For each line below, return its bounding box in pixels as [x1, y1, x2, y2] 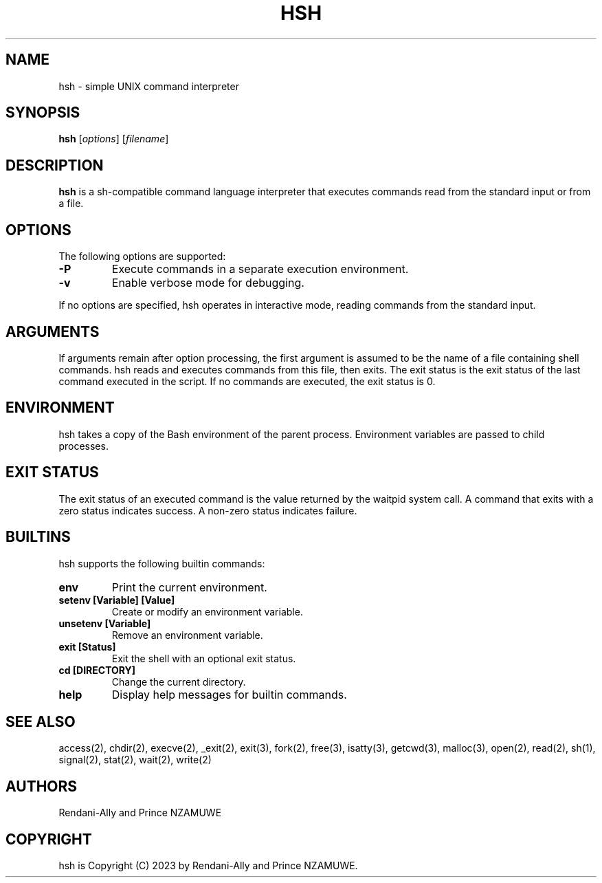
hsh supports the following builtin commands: [58, 557, 265, 569]
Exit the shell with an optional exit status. [111, 652, 296, 664]
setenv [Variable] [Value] [58, 593, 175, 606]
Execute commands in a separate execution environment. [111, 262, 409, 276]
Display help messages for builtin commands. [111, 687, 347, 701]
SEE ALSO [5, 712, 76, 730]
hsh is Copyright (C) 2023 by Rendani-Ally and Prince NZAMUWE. [58, 860, 358, 872]
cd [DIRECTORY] [58, 664, 136, 676]
